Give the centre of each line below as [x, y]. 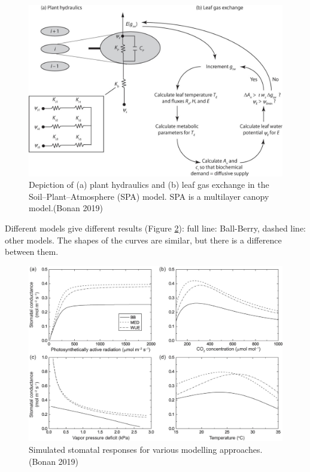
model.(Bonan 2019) [66, 208]
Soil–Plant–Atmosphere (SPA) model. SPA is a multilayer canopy [149, 196]
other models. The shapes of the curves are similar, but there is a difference [143, 240]
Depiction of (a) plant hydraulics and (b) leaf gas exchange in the [149, 185]
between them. [32, 252]
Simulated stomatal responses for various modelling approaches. [146, 450]
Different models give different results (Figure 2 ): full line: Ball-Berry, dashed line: [156, 228]
